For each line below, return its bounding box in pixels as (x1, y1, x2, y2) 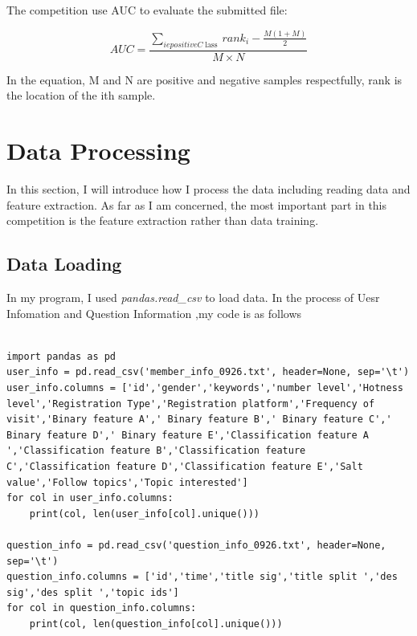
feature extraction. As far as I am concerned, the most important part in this (6, 196, 387, 213)
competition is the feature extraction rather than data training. (6, 212, 319, 229)
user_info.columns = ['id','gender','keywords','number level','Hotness (6, 382, 403, 393)
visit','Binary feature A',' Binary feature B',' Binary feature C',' (6, 414, 392, 426)
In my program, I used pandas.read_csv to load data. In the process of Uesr (6, 289, 380, 306)
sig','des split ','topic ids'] (6, 586, 179, 598)
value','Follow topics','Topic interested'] (6, 476, 248, 488)
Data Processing (6, 134, 190, 167)
